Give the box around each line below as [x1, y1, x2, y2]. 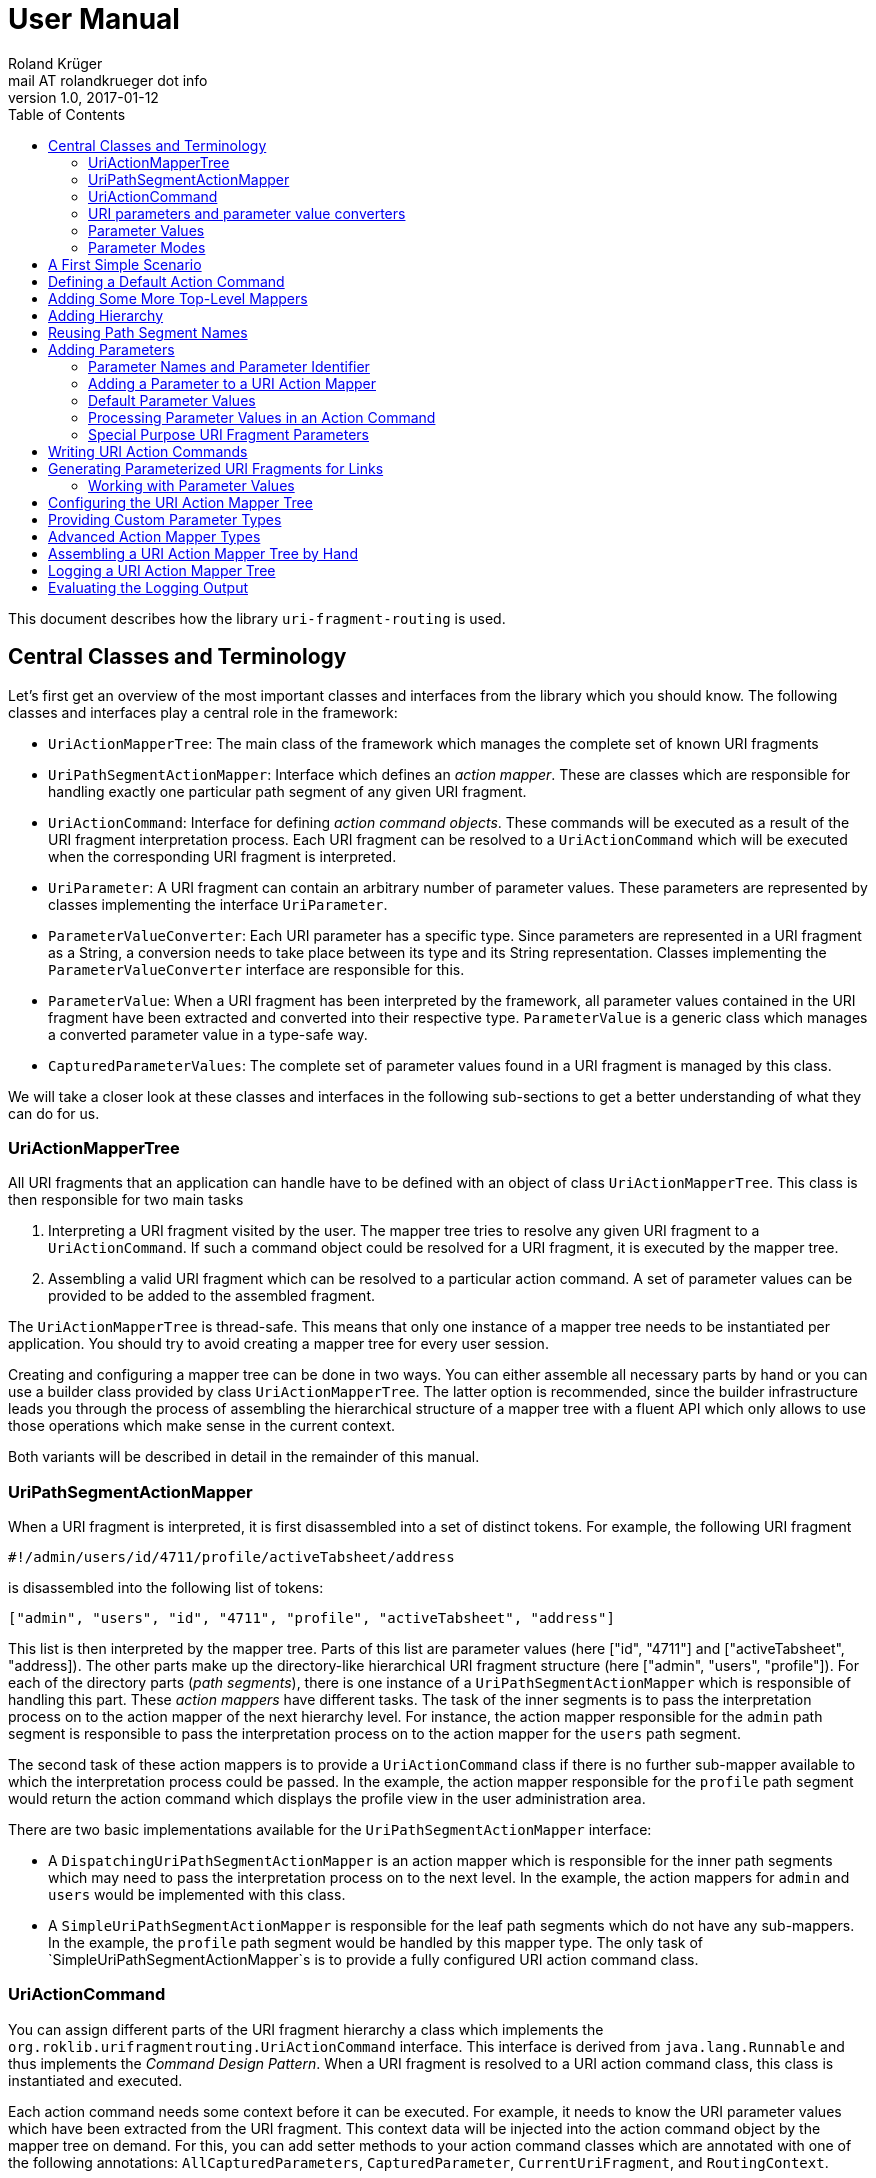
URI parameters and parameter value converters [88, 204, 406, 222]
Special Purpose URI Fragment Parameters [88, 425, 369, 443]
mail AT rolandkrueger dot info [8, 71, 208, 89]
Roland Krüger [8, 54, 103, 72]
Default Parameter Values [88, 391, 256, 409]
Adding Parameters [48, 340, 175, 358]
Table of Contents [8, 105, 126, 123]
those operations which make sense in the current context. [8, 1417, 396, 1435]
